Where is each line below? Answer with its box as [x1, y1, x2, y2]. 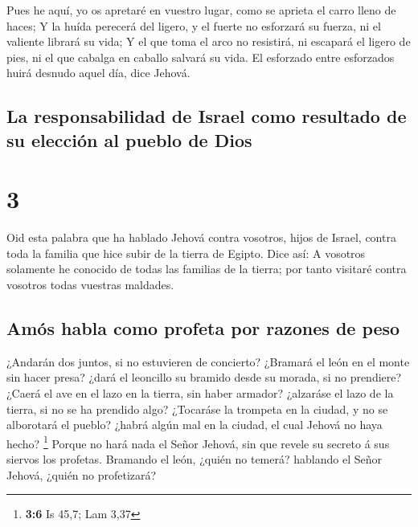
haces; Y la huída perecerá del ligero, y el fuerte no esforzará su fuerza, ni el [6, 17, 381, 34]
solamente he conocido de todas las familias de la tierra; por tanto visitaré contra [6, 260, 407, 277]
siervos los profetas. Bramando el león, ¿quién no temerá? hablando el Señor [6, 451, 382, 468]
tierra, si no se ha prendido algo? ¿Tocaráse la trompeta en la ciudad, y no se [6, 400, 388, 417]
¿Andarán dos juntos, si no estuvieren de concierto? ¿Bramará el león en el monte [6, 353, 410, 370]
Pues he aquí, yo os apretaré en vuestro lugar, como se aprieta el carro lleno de [6, 2, 396, 18]
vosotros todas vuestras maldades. [6, 276, 174, 293]
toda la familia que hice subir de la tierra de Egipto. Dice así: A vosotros [6, 244, 366, 261]
